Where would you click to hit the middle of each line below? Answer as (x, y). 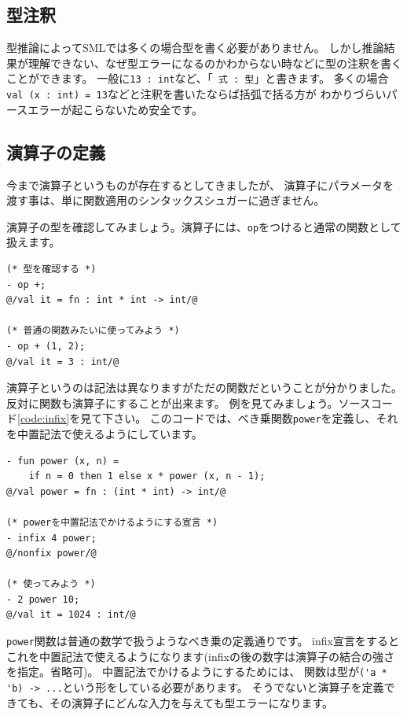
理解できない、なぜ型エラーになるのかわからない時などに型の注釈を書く (215, 63)
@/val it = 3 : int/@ (63, 362)
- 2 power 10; (43, 599)
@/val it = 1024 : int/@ (71, 615)
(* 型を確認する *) (51, 269)
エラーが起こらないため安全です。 (115, 109)
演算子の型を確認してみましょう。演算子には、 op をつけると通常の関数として (204, 226)
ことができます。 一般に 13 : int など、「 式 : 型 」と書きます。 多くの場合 (198, 78)
